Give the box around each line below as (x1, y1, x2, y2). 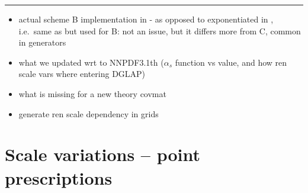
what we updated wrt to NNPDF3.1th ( (18, 56, 164, 68)
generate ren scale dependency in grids (18, 107, 159, 120)
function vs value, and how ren (175, 56, 287, 68)
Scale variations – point (5, 142, 201, 166)
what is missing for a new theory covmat (18, 87, 166, 99)
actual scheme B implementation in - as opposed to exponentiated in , (18, 13, 274, 25)
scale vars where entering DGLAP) (18, 67, 146, 80)
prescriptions (5, 165, 113, 189)
